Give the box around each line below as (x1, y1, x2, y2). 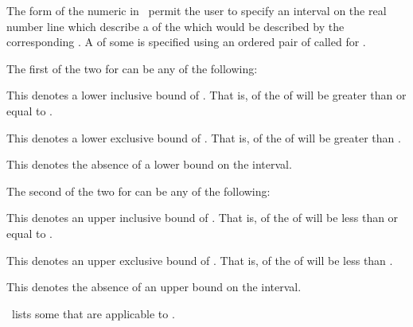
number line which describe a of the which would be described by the (6, 18, 345, 34)
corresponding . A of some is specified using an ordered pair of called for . (6, 33, 366, 50)
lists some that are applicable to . (11, 305, 175, 321)
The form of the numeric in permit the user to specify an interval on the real (6, 2, 387, 18)
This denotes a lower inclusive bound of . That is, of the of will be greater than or (6, 87, 407, 103)
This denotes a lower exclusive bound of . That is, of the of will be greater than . (6, 129, 401, 146)
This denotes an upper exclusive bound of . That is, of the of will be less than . (6, 251, 393, 268)
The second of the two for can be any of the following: (6, 182, 271, 199)
